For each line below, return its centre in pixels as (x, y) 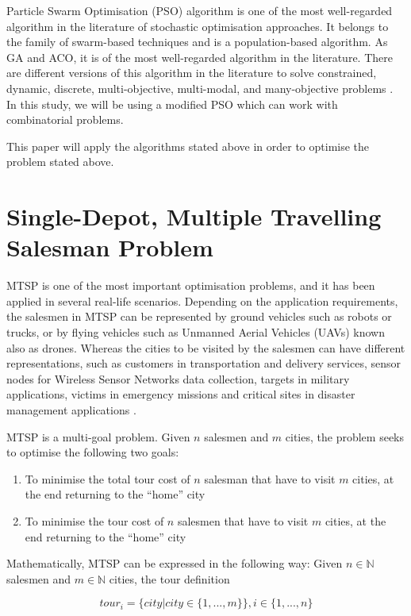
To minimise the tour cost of (94, 520)
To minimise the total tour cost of (108, 478)
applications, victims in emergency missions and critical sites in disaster (181, 394)
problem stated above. (60, 162)
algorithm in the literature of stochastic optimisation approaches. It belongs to (198, 26)
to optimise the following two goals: (93, 452)
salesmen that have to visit (243, 520)
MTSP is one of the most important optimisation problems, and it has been (191, 285)
